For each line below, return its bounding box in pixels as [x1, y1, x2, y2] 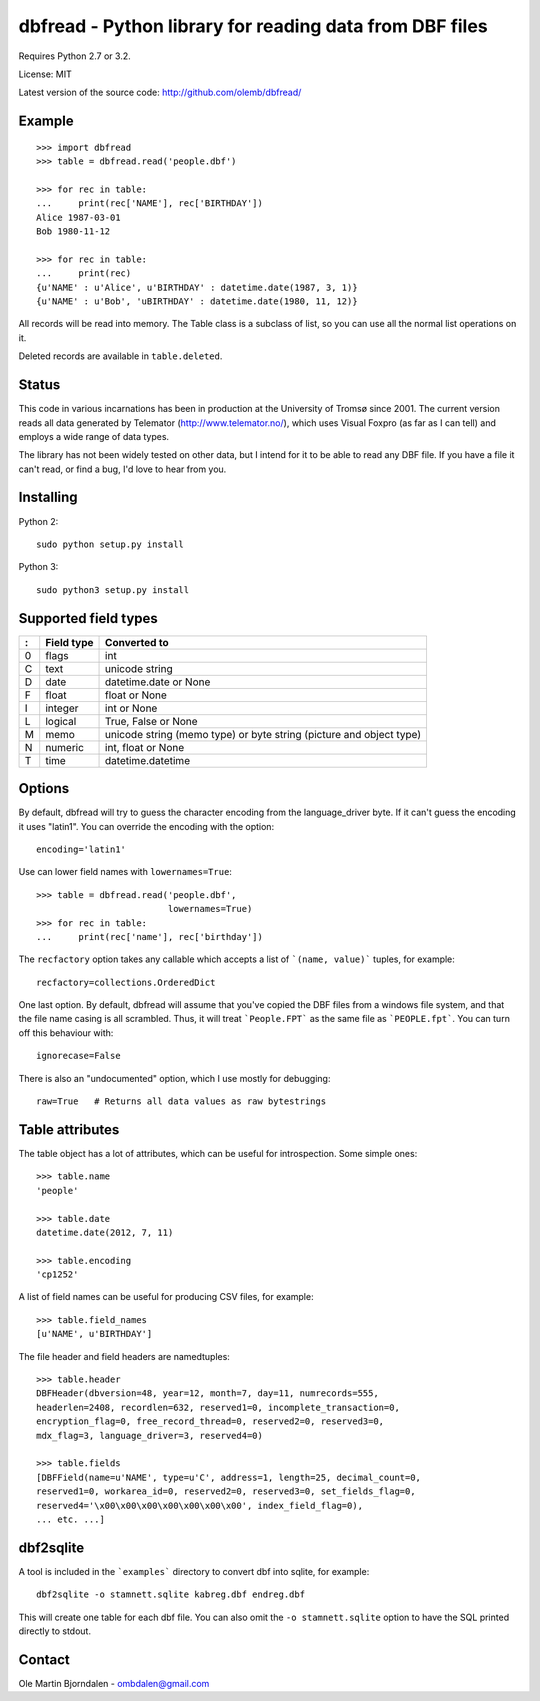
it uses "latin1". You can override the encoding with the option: [18, 820, 275, 832]
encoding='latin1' [36, 843, 127, 855]
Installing [18, 489, 79, 506]
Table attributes [18, 1121, 120, 1138]
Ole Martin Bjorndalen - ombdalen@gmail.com [18, 1677, 210, 1689]
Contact [18, 1651, 70, 1668]
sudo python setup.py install [36, 538, 185, 550]
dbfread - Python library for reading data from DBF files [18, 15, 489, 37]
